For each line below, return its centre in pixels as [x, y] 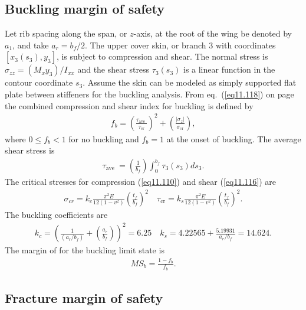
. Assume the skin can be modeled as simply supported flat [190, 82]
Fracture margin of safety [84, 298]
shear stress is [30, 150]
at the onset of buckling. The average [234, 138]
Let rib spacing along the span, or [66, 33]
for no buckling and [104, 138]
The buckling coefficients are [56, 215]
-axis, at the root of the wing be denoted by [213, 33]
